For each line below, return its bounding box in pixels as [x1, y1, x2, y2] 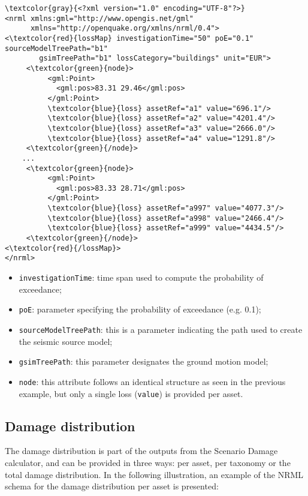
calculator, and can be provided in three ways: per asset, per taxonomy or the [5, 456, 291, 468]
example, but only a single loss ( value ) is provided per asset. [19, 387, 243, 399]
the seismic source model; [19, 335, 113, 347]
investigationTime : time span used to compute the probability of [19, 271, 264, 284]
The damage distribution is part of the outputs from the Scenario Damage [5, 444, 278, 457]
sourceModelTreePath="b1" [5, 44, 108, 53]
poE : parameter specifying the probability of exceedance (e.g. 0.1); [19, 303, 261, 315]
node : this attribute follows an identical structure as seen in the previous [19, 375, 286, 387]
